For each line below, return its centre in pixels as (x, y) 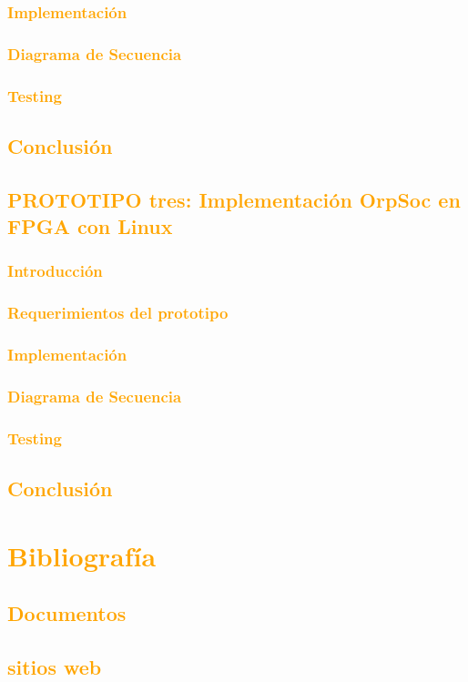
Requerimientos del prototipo (118, 313)
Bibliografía (82, 555)
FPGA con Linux (90, 226)
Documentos (67, 613)
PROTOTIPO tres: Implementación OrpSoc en (234, 199)
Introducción (55, 271)
